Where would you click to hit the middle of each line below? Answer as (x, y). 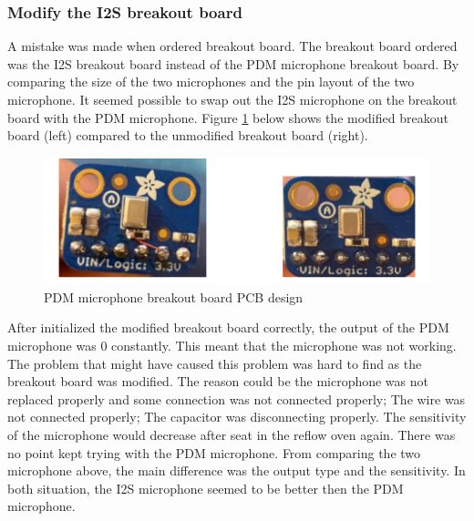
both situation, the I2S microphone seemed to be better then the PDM (206, 488)
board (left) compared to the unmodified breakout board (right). (188, 135)
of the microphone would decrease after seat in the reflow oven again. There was (232, 434)
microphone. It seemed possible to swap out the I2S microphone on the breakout (232, 99)
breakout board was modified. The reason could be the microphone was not (218, 381)
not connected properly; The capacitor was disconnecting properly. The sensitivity (237, 417)
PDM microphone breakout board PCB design (174, 296)
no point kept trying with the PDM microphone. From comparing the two (214, 452)
